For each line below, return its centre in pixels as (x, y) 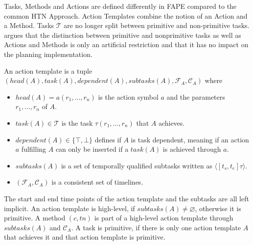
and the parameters (196, 96)
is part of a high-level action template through (164, 218)
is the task (77, 122)
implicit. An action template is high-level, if (69, 208)
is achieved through (192, 149)
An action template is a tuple (48, 70)
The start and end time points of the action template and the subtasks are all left (126, 198)
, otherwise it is (218, 208)
